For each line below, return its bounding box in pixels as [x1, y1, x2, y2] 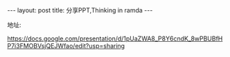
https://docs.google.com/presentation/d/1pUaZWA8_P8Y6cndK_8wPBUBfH [7, 34, 223, 43]
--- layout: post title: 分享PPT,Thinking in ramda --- [7, 6, 153, 14]
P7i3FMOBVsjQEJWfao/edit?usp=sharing [7, 42, 125, 49]
